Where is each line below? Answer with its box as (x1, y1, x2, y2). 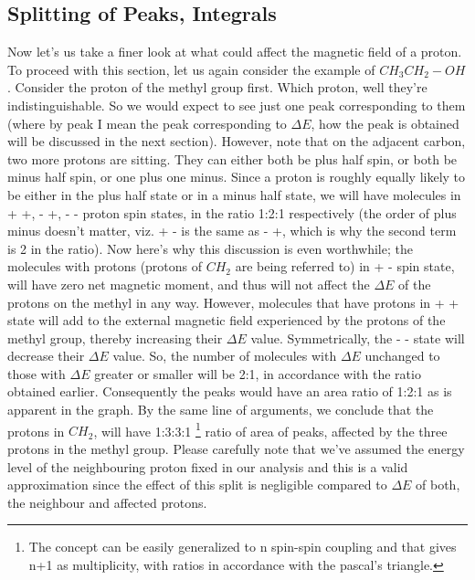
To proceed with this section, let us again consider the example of (7, 59, 375, 79)
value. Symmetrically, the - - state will (250, 328, 465, 347)
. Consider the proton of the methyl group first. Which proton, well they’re (7, 78, 427, 97)
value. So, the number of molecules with (112, 346, 337, 365)
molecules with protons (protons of (7, 257, 203, 276)
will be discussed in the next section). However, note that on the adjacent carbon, (7, 132, 466, 151)
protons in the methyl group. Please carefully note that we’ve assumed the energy (7, 438, 465, 458)
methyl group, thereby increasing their (7, 328, 223, 347)
